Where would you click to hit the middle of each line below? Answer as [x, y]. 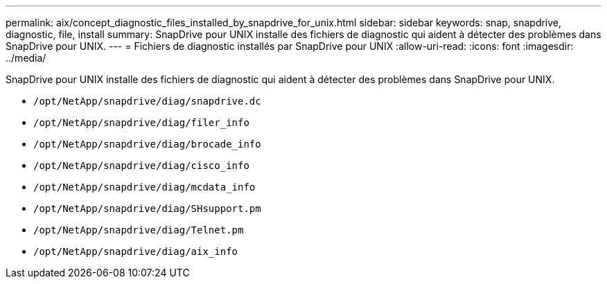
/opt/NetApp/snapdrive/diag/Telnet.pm [139, 230]
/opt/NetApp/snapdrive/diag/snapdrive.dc [147, 101]
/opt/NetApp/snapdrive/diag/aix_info [136, 251]
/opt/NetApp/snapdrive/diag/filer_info [141, 123]
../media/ [26, 58]
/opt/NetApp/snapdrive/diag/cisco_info [141, 166]
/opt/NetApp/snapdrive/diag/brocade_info [147, 144]
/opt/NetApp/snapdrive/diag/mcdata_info [144, 187]
